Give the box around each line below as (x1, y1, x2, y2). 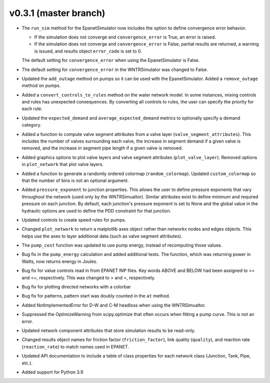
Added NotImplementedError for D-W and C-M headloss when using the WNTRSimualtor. (21, 302, 206, 308)
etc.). (21, 360, 32, 366)
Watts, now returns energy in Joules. (21, 258, 97, 264)
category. (21, 122, 42, 128)
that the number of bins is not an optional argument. (21, 177, 129, 183)
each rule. (21, 105, 42, 112)
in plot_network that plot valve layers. (21, 161, 104, 167)
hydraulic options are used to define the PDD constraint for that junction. (21, 207, 171, 213)
